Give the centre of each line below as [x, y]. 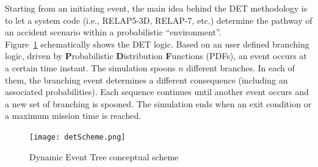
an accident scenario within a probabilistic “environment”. [113, 32]
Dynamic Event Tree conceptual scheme [104, 156]
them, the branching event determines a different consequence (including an [146, 80]
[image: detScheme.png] [78, 137]
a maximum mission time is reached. [73, 115]
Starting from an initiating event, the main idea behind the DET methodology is [156, 8]
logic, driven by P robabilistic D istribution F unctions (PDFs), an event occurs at [156, 56]
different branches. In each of [240, 67]
